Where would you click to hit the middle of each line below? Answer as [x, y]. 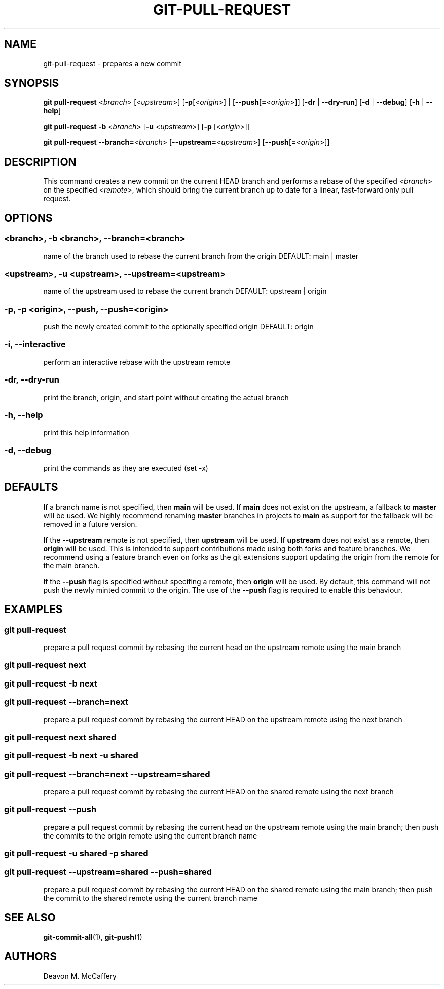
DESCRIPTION [40, 162]
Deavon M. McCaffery [80, 976]
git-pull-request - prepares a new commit [112, 63]
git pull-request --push [50, 809]
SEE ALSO [30, 918]
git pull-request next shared [60, 737]
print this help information [86, 433]
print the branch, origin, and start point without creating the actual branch [166, 397]
